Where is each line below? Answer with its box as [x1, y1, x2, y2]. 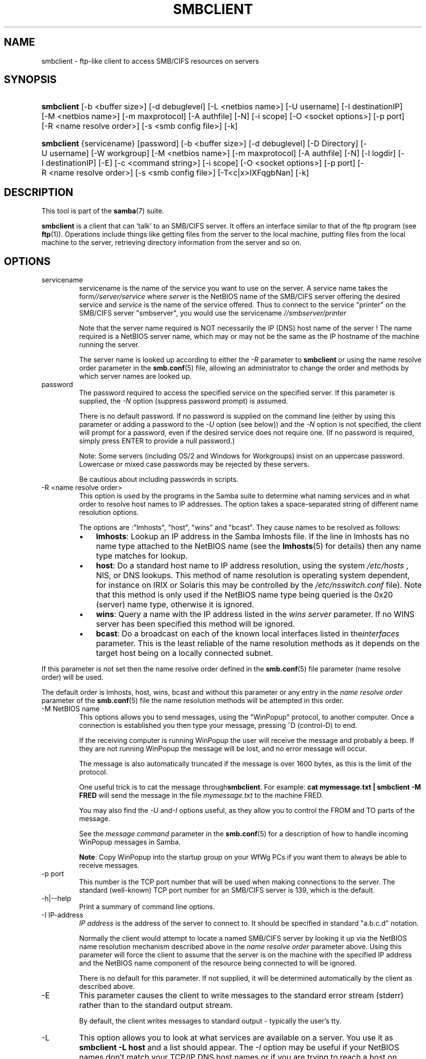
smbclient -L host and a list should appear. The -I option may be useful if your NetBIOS [79, 1042, 399, 1053]
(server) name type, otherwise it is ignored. [96, 600, 254, 610]
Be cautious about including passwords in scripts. [79, 475, 239, 484]
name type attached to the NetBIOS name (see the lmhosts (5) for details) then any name [96, 541, 422, 551]
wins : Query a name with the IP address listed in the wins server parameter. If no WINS [96, 609, 415, 619]
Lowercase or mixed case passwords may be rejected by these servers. [79, 460, 309, 469]
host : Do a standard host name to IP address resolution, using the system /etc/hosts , [96, 561, 408, 571]
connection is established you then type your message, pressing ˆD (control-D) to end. [79, 721, 357, 730]
